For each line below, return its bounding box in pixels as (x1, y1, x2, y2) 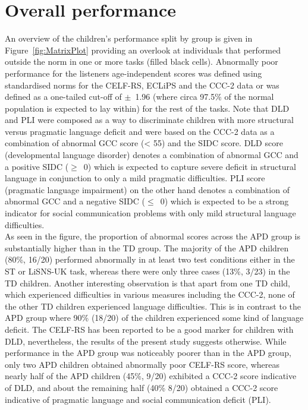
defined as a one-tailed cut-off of (5, 90, 122, 103)
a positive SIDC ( (5, 160, 69, 172)
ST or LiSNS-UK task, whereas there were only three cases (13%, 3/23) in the (5, 265, 290, 277)
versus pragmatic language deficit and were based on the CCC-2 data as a (5, 125, 275, 137)
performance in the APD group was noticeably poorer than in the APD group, (5, 346, 291, 359)
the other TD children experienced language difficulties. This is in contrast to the (5, 299, 301, 312)
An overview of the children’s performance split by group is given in (5, 32, 253, 45)
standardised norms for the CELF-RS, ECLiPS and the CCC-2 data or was (5, 78, 279, 91)
